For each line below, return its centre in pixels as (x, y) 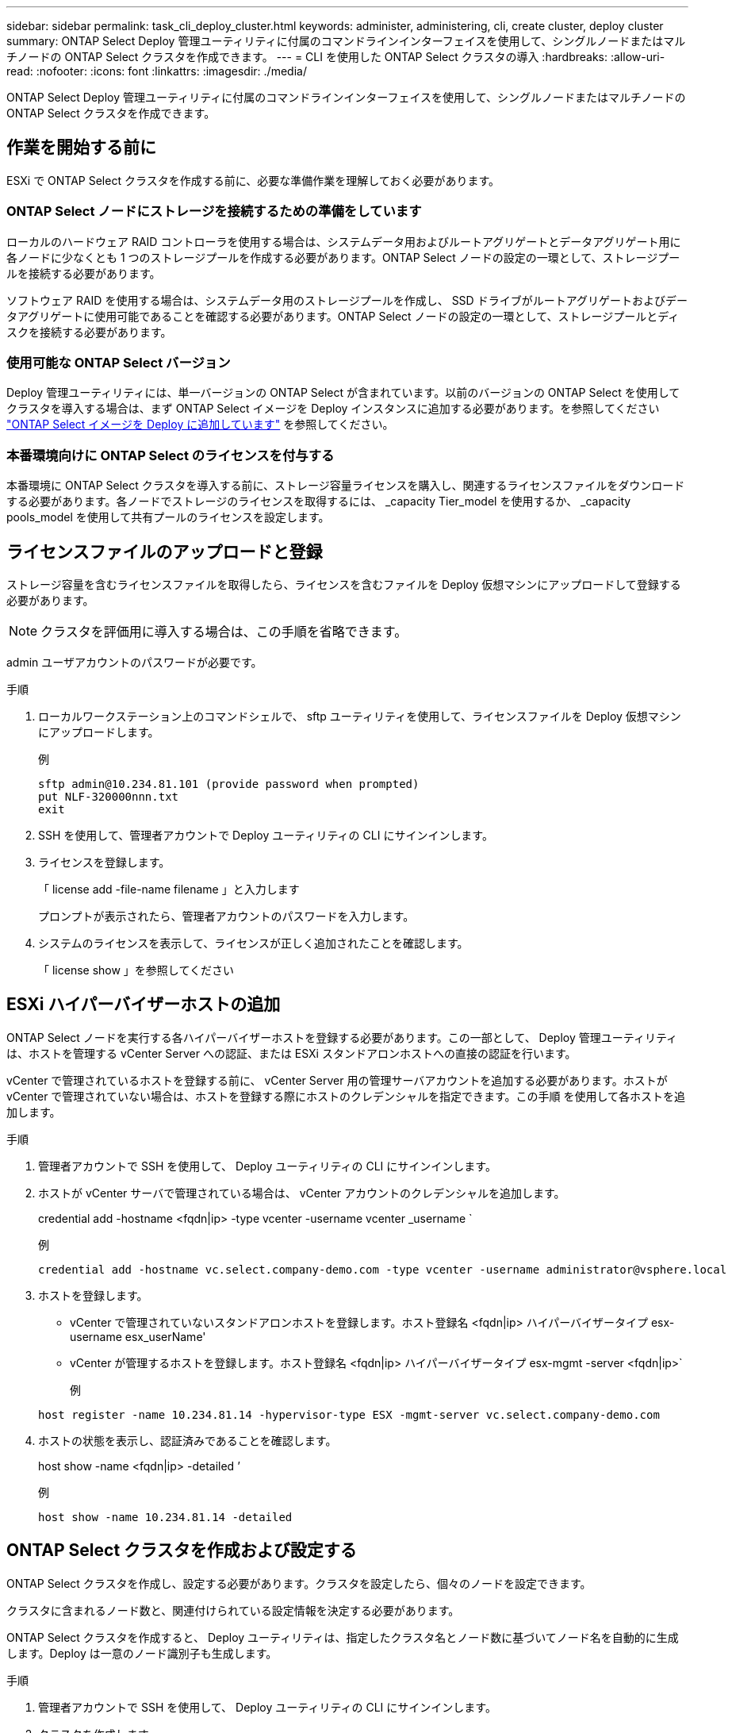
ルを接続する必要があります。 (84, 273)
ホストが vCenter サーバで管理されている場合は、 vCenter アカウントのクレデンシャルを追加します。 (302, 1193)
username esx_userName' (138, 1336)
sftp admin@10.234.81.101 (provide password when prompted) (229, 784)
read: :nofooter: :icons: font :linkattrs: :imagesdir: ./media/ (157, 71)
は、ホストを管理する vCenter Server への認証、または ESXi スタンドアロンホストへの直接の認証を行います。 (291, 1053)
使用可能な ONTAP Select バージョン (119, 362)
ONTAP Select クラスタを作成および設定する (182, 1550)
